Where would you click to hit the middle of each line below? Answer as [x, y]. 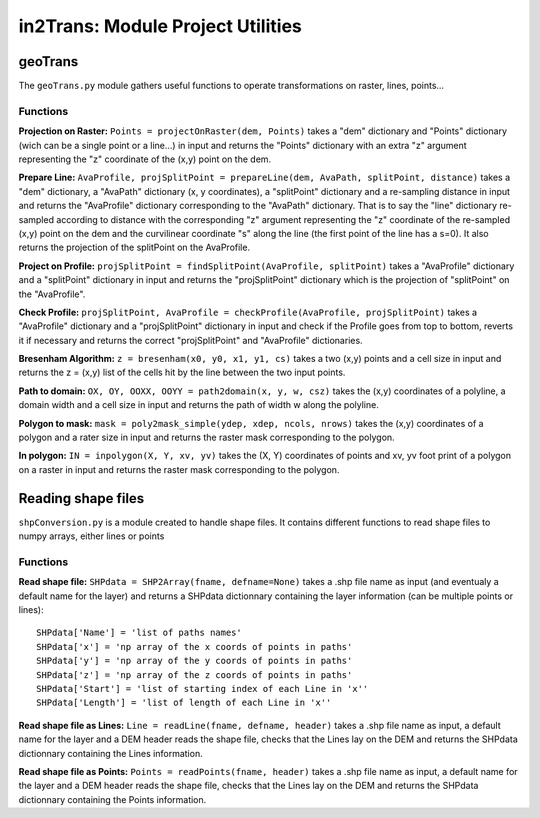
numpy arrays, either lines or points [91, 536]
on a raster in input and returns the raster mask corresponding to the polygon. [179, 469]
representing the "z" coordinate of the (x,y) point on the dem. [145, 159]
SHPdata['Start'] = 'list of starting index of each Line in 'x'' [202, 688]
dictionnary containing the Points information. [112, 799]
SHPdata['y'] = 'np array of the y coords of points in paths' [194, 661]
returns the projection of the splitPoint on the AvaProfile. [134, 247]
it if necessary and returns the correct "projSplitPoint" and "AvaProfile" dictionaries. [191, 340]
